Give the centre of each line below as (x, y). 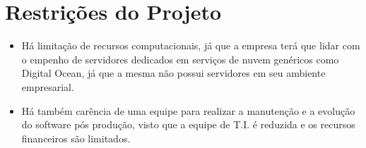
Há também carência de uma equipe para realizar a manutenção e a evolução (188, 110)
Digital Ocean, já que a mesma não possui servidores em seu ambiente (173, 73)
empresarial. (48, 86)
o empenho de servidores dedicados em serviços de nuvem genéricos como (180, 59)
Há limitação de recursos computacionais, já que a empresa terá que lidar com (191, 45)
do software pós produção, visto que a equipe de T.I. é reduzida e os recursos (188, 124)
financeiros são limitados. (76, 138)
